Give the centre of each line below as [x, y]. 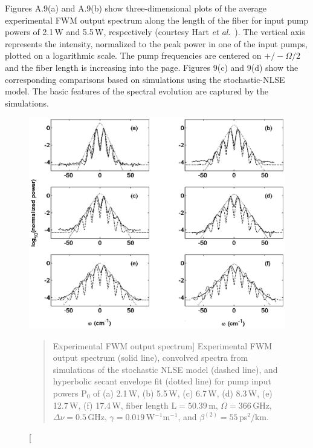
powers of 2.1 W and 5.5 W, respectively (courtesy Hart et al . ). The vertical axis [155, 32]
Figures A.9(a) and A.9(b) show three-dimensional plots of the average [136, 8]
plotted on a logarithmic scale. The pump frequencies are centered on [133, 55]
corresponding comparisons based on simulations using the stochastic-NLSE [145, 79]
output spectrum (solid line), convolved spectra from [150, 357]
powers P [70, 393]
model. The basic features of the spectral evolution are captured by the [137, 91]
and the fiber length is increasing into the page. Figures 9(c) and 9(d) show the [152, 67]
